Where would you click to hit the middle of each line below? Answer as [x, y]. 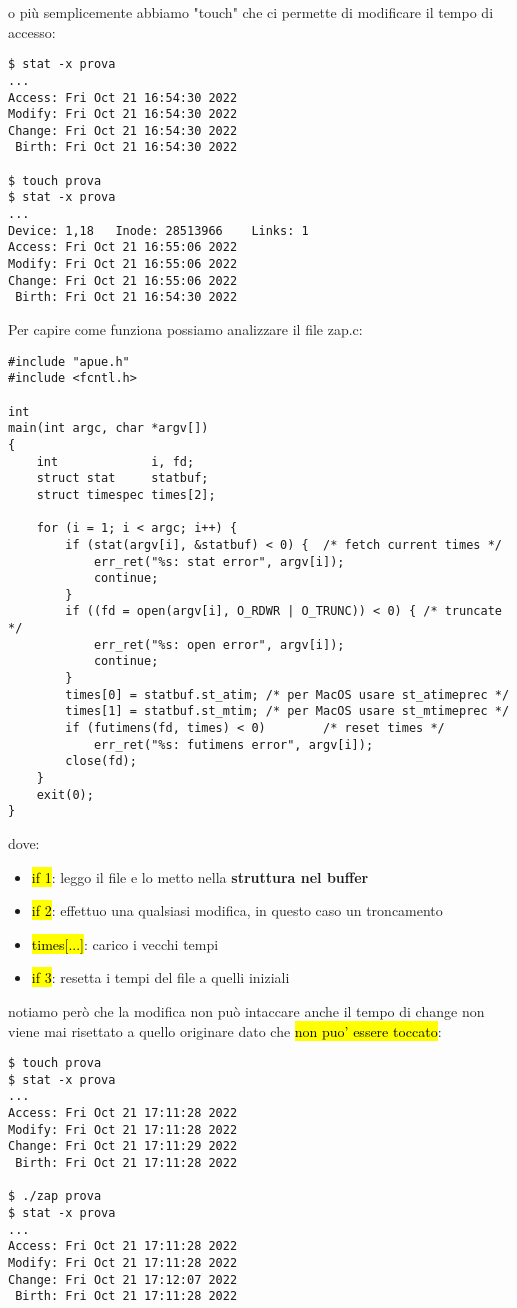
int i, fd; [115, 461]
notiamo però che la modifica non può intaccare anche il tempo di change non [246, 1010]
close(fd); [101, 761]
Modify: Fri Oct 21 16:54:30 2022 [123, 114]
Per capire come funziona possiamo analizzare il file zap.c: [185, 329]
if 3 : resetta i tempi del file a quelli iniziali [160, 977]
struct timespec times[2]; [126, 494]
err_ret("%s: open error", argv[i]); [219, 644]
